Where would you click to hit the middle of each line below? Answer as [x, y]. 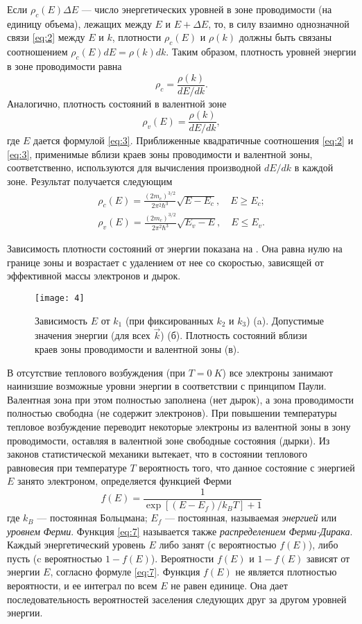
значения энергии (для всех [93, 335]
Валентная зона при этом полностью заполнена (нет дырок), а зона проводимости [181, 399]
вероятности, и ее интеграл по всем [82, 586]
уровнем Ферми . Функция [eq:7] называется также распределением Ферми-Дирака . [180, 531]
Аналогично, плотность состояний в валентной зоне [117, 103]
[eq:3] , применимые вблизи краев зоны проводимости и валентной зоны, [160, 154]
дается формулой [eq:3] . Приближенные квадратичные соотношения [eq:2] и [193, 140]
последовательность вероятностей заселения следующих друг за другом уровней [177, 599]
